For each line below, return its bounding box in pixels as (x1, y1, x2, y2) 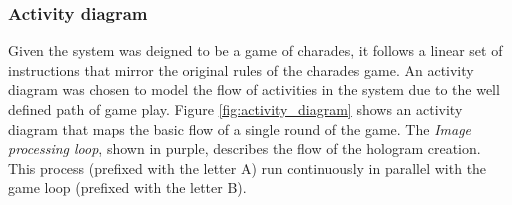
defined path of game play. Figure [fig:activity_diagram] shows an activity (8, 99, 463, 119)
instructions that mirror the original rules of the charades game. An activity (8, 59, 474, 80)
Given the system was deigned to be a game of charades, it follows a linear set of (8, 40, 503, 61)
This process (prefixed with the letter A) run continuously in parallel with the (8, 157, 487, 178)
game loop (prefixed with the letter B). (8, 177, 247, 198)
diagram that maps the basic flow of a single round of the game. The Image (8, 118, 472, 139)
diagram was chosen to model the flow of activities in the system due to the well (8, 79, 500, 100)
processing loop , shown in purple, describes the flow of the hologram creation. (8, 138, 481, 159)
